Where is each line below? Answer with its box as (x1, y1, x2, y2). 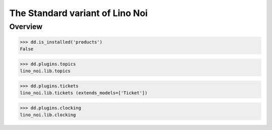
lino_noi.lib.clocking (20, 112, 76, 118)
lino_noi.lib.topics (20, 68, 71, 74)
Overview (9, 22, 43, 31)
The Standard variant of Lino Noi (9, 8, 148, 19)
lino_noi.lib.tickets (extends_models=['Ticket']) (20, 90, 148, 96)
